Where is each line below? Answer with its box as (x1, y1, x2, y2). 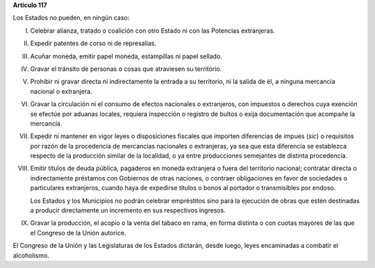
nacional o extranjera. (30, 87, 93, 95)
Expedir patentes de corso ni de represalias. (30, 39, 156, 48)
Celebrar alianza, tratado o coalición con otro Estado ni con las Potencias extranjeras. (30, 26, 276, 35)
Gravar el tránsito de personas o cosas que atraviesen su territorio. (30, 65, 222, 73)
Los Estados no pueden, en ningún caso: (12, 14, 130, 22)
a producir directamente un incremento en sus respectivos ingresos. (30, 206, 226, 215)
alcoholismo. (12, 251, 50, 260)
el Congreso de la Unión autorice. (30, 228, 126, 237)
